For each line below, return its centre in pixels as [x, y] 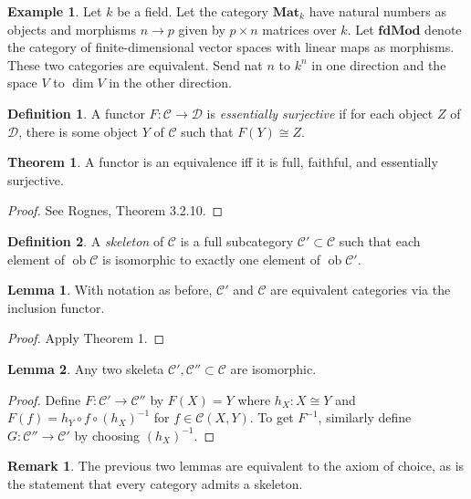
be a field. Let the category [193, 11]
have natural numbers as [377, 11]
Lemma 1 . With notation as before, [110, 290]
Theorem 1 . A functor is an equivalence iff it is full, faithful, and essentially [223, 162]
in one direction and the [379, 64]
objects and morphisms [72, 29]
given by [202, 29]
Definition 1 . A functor [76, 113]
